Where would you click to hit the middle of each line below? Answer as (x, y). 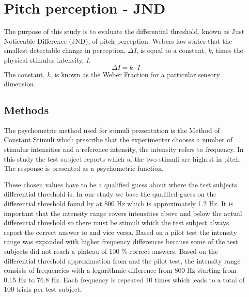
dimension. (20, 84)
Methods (26, 110)
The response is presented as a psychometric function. (84, 168)
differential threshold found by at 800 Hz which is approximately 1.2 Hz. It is (119, 204)
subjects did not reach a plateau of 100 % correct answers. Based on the (111, 251)
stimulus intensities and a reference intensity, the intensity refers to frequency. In (124, 149)
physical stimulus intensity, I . (47, 59)
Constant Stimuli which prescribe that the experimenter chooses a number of (118, 140)
